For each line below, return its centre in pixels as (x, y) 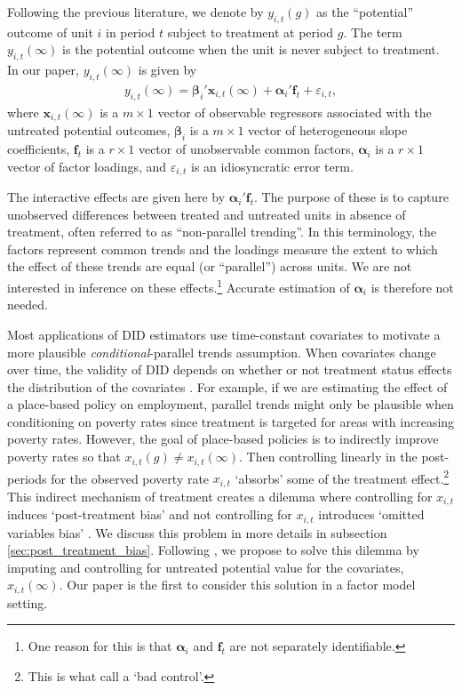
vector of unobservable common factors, (246, 149)
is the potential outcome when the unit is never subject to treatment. (251, 49)
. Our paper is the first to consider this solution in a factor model (237, 585)
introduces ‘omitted (371, 514)
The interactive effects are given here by (116, 197)
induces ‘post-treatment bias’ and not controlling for (150, 514)
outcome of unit (50, 32)
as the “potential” (365, 12)
